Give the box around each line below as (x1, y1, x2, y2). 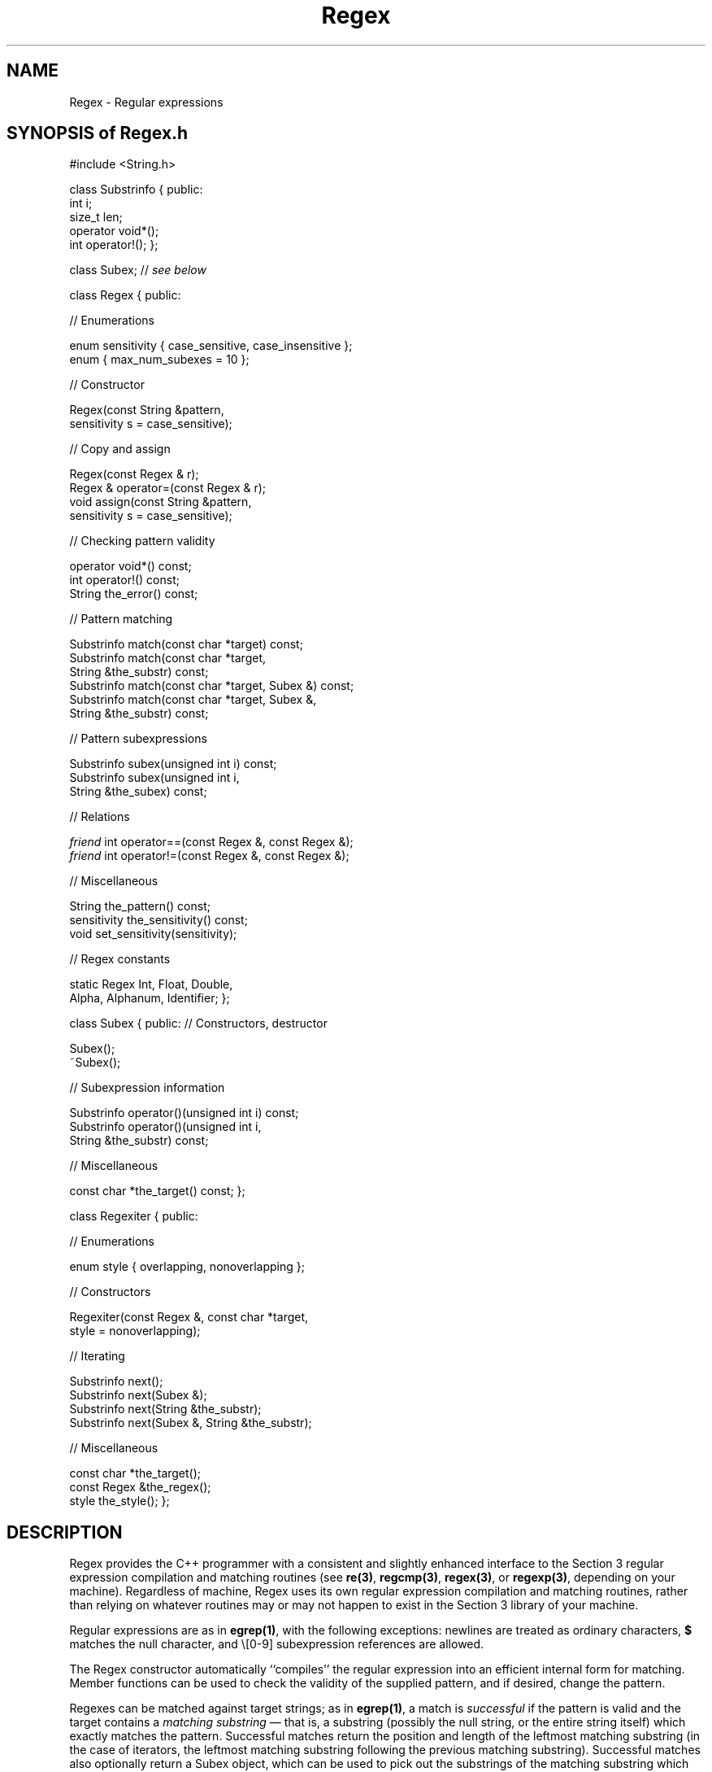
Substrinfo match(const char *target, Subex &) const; (69, 679, 354, 693)
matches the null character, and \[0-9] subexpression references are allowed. (69, 1637, 484, 1652)
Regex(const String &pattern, (69, 403, 224, 417)
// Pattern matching (69, 612, 173, 626)
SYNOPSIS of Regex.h (7, 123, 189, 144)
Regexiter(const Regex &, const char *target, (69, 1310, 309, 1325)
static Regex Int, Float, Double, (69, 977, 233, 992)
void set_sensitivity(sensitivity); (69, 927, 237, 941)
